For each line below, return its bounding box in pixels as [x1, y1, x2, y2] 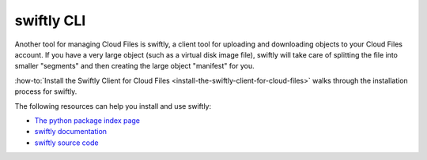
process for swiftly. [14, 87, 77, 96]
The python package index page [34, 115, 141, 125]
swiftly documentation [34, 127, 107, 136]
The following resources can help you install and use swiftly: [14, 101, 212, 110]
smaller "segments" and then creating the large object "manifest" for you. [14, 61, 255, 71]
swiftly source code [34, 138, 99, 147]
